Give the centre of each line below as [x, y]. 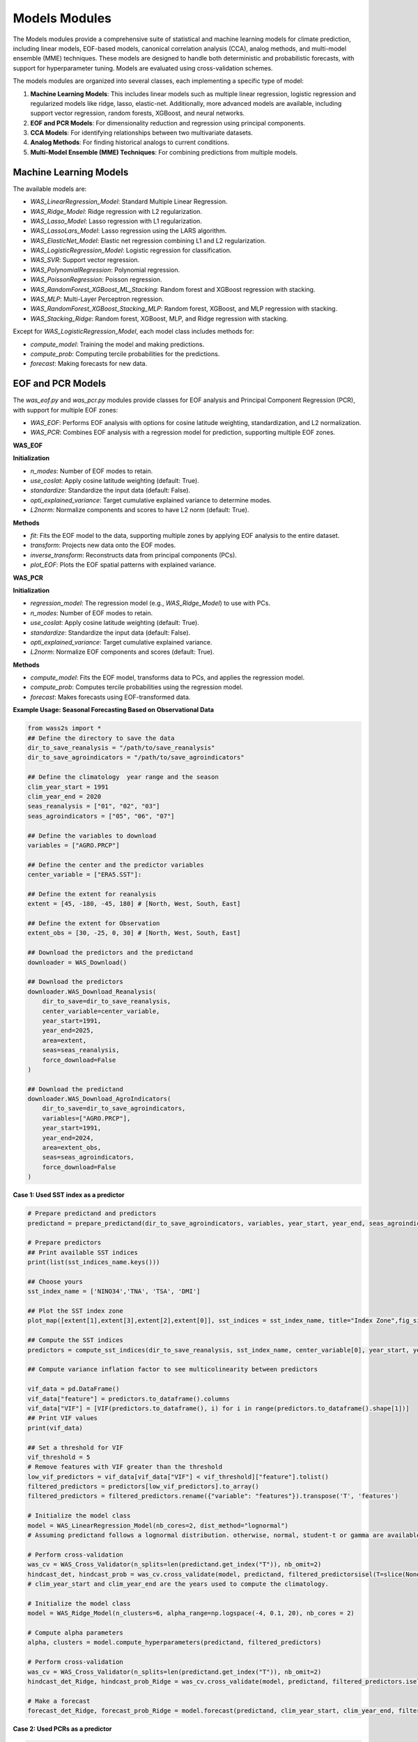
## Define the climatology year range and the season [123, 777]
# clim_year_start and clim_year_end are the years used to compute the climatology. [178, 1584]
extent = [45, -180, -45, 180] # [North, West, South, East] [134, 904]
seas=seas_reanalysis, [81, 1050]
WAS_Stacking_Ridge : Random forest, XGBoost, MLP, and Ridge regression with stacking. [159, 318]
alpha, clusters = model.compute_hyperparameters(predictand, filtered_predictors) [175, 1642]
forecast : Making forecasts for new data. [89, 364]
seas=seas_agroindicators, [88, 1157]
